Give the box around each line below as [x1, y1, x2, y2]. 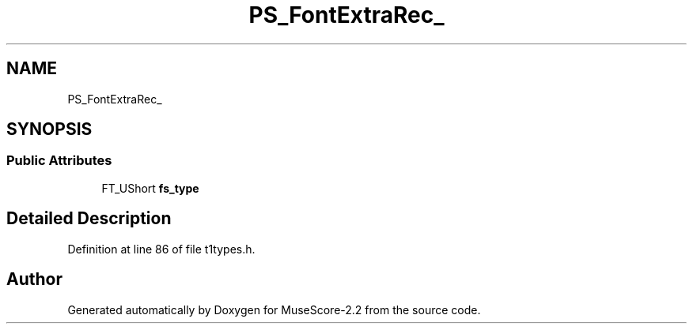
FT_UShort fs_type [101, 181, 199, 195]
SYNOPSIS [6, 119, 93, 140]
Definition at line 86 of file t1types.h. [67, 242, 256, 256]
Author [6, 269, 62, 290]
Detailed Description [6, 208, 172, 229]
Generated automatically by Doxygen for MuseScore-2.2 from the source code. [67, 302, 481, 317]
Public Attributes [6, 152, 112, 169]
